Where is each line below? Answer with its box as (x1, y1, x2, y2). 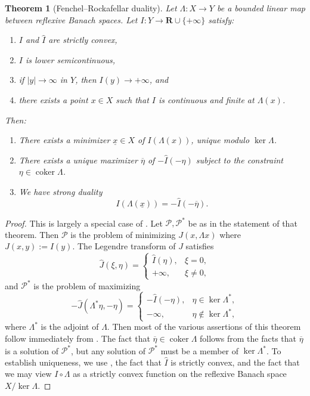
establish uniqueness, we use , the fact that (5, 355, 162, 368)
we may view (5, 367, 52, 380)
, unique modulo (191, 134, 250, 146)
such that (116, 93, 149, 106)
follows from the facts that (200, 332, 297, 345)
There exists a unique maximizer (18, 153, 138, 166)
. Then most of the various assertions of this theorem (107, 320, 301, 333)
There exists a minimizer (18, 134, 110, 146)
